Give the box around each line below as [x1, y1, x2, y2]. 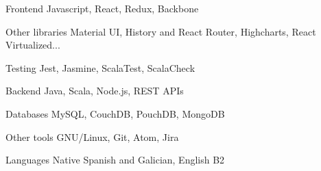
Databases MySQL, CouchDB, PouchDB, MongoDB [5, 106, 225, 120]
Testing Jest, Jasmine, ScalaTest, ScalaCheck [5, 60, 195, 75]
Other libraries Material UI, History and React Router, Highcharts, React [5, 24, 316, 38]
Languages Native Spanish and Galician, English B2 [5, 153, 225, 167]
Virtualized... [5, 38, 60, 52]
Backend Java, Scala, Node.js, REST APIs [5, 83, 184, 98]
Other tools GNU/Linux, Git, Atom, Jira [5, 129, 179, 144]
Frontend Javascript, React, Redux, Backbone [5, 1, 199, 15]
